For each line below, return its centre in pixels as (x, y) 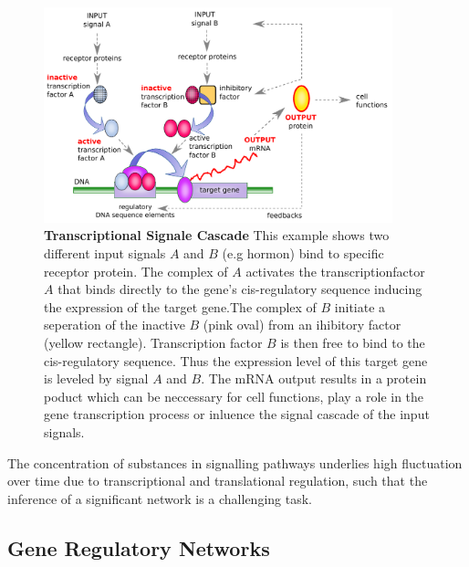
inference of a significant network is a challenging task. (160, 498)
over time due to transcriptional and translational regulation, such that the (218, 481)
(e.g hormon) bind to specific (303, 253)
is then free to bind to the (353, 343)
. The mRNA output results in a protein (314, 378)
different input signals (105, 253)
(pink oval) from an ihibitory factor (302, 325)
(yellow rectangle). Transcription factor (153, 343)
